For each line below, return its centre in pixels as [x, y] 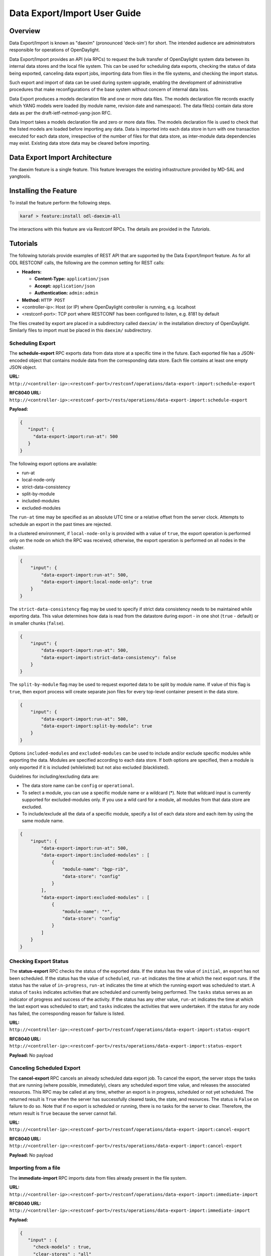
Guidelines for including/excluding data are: [54, 776]
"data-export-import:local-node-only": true [97, 582]
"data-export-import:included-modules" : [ [95, 855]
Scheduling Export [32, 343]
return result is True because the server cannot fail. [63, 1113]
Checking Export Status [39, 961]
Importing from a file [35, 1168]
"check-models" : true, [62, 1247]
